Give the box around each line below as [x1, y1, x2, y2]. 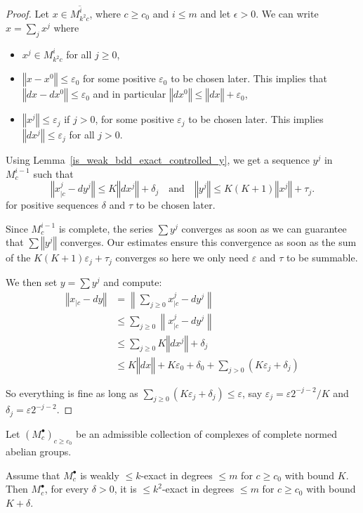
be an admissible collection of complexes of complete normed [75, 426, 337, 441]
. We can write [256, 6, 319, 20]
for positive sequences [6, 197, 99, 212]
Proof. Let [6, 6, 49, 20]
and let [200, 6, 231, 20]
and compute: [103, 274, 162, 289]
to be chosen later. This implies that [171, 71, 327, 86]
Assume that [6, 467, 60, 482]
